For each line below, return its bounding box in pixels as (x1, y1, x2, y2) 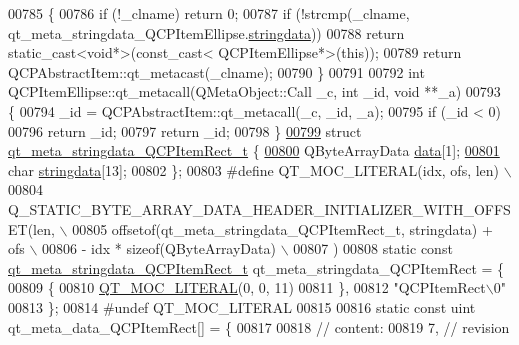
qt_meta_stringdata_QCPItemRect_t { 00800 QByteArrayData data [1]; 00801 (8, 140, 500, 161)
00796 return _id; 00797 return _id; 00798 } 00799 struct (8, 120, 362, 141)
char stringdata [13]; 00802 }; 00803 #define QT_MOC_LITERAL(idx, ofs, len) (8, 159, 500, 180)
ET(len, (8, 218, 55, 239)
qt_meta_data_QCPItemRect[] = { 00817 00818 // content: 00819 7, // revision (8, 316, 510, 337)
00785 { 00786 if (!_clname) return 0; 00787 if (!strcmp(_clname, (8, 3, 410, 23)
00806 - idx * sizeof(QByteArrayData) (42, 238, 276, 259)
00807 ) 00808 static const (293, 238, 453, 259)
